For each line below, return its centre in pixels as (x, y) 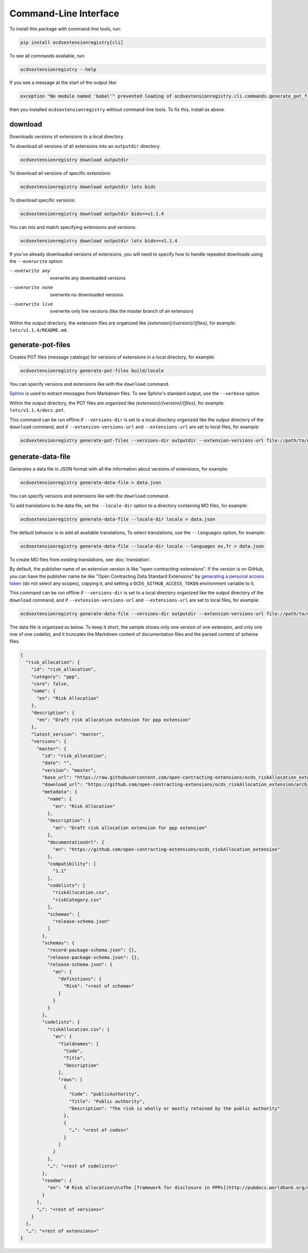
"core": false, (50, 684)
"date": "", (57, 763)
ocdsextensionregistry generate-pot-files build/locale (92, 371)
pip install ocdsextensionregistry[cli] (72, 42)
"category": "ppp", (56, 677)
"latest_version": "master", (68, 734)
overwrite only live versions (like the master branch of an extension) (122, 311)
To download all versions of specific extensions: (60, 173)
